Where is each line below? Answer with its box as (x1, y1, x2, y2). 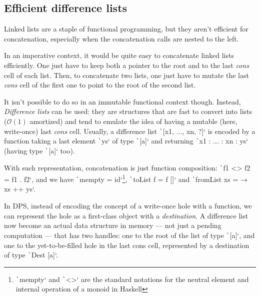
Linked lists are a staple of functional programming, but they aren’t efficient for (4, 23, 248, 34)
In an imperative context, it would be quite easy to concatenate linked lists (4, 50, 234, 60)
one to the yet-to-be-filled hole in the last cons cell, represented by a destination (4, 239, 249, 250)
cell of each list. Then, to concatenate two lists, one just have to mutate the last (4, 69, 249, 80)
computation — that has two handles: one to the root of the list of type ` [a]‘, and (4, 229, 255, 240)
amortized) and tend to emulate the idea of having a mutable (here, (29, 115, 237, 126)
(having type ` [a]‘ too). (4, 145, 75, 155)
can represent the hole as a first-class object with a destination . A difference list (4, 210, 248, 220)
